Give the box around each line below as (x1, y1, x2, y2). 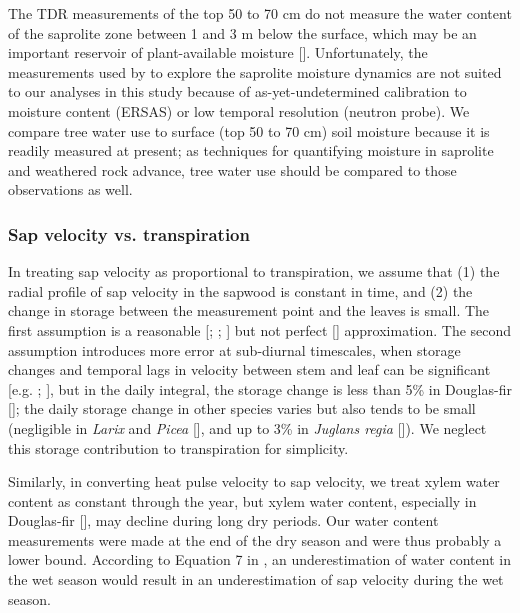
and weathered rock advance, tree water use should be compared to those (8, 159, 457, 180)
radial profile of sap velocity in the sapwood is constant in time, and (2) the (8, 280, 473, 301)
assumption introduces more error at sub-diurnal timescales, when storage (8, 339, 461, 360)
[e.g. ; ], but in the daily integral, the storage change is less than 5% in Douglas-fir (8, 378, 512, 399)
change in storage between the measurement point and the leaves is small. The (8, 300, 490, 321)
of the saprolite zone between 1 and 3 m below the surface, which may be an (8, 22, 477, 43)
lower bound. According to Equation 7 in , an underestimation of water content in (8, 549, 511, 570)
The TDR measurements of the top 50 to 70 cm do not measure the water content (8, 3, 512, 23)
